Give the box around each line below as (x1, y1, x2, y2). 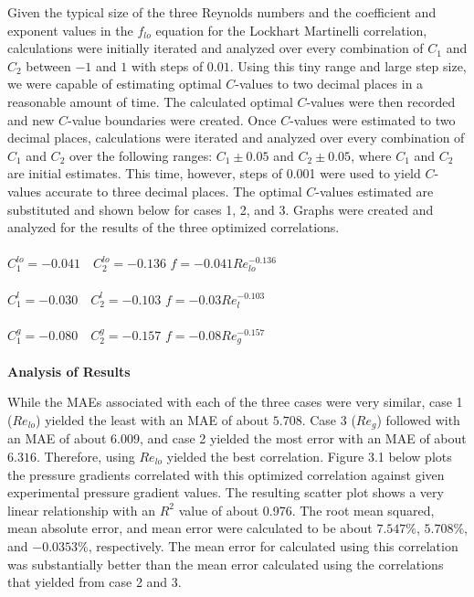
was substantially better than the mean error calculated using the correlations (7, 554, 444, 573)
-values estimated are (315, 181, 434, 200)
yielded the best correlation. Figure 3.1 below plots (166, 446, 452, 465)
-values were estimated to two (290, 110, 456, 129)
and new (7, 110, 55, 129)
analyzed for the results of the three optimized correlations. (7, 218, 340, 237)
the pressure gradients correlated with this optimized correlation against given (7, 464, 445, 484)
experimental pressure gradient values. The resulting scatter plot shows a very (7, 483, 444, 502)
